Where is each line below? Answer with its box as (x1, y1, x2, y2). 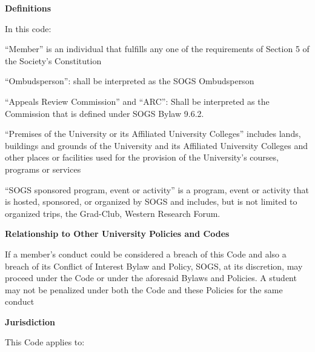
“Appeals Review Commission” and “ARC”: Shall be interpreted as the (5, 95, 270, 107)
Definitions (5, 2, 51, 14)
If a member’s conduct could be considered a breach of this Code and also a (5, 247, 287, 260)
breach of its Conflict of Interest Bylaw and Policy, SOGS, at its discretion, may (5, 259, 303, 272)
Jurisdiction (5, 315, 56, 328)
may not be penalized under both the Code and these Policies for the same (5, 283, 283, 296)
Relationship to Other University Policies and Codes (5, 227, 230, 240)
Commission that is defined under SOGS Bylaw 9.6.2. (5, 107, 204, 119)
